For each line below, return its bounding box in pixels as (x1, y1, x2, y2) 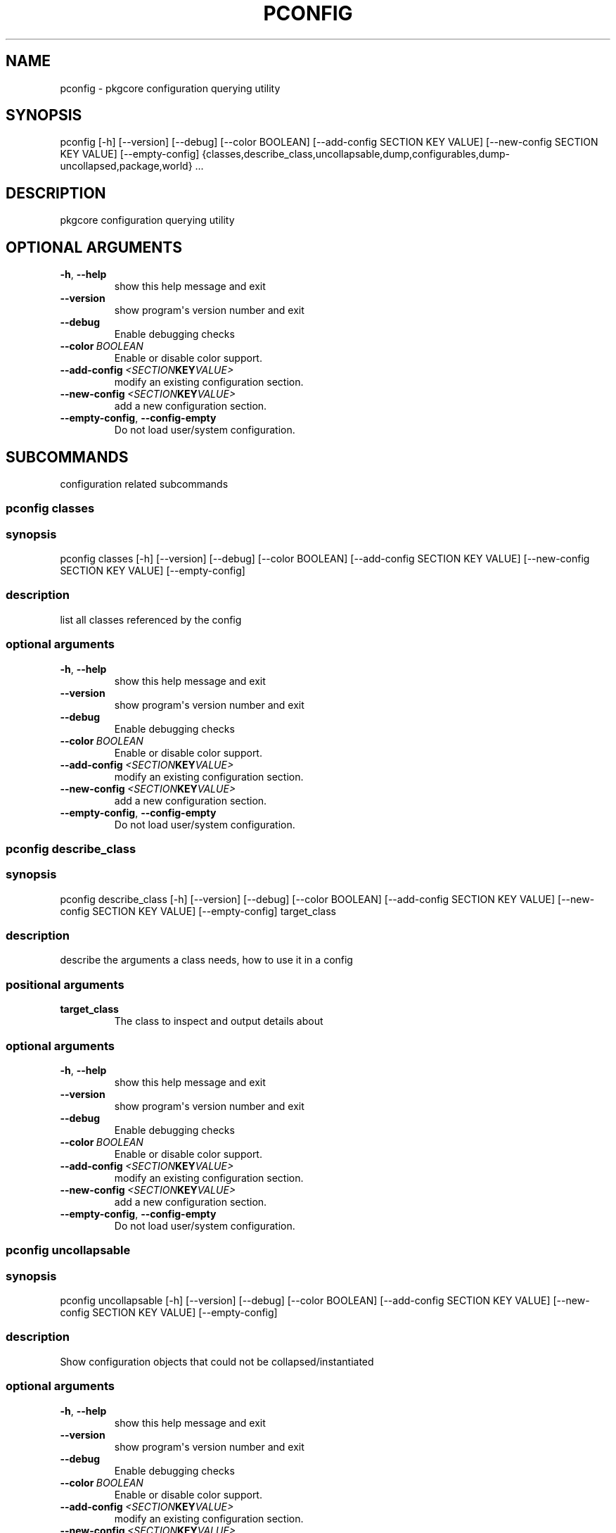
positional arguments (6, 977, 124, 992)
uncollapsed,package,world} (60, 160, 193, 172)
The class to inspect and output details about (114, 1015, 323, 1028)
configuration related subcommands (60, 477, 229, 490)
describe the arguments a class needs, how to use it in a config (60, 954, 353, 966)
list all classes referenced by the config (60, 613, 242, 626)
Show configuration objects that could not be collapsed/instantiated (60, 1355, 374, 1368)
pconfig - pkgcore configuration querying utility (60, 82, 281, 94)
